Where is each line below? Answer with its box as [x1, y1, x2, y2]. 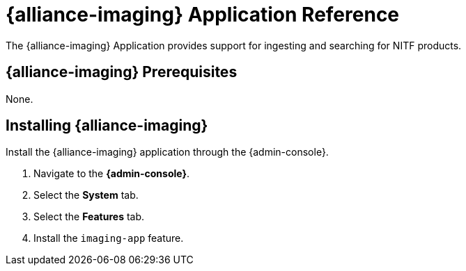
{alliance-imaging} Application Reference [6, 3, 400, 26]
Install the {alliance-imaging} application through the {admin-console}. [6, 146, 329, 158]
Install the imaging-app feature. [33, 232, 184, 245]
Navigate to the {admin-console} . [33, 167, 190, 180]
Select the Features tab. [33, 211, 145, 223]
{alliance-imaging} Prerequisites [6, 63, 238, 81]
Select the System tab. [33, 189, 139, 202]
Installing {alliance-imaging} [6, 117, 208, 135]
